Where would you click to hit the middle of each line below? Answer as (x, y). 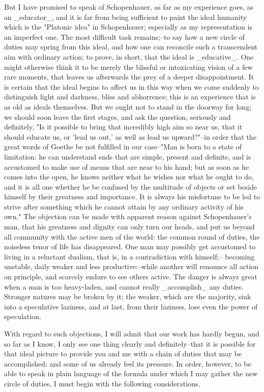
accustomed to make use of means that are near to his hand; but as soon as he (127, 166)
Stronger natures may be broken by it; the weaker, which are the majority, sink (128, 296)
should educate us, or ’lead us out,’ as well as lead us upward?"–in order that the (130, 136)
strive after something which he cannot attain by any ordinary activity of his (124, 206)
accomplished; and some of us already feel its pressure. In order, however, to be (128, 363)
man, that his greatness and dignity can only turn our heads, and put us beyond (129, 227)
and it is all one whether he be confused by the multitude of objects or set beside (131, 186)
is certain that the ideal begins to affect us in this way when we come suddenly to (131, 86)
